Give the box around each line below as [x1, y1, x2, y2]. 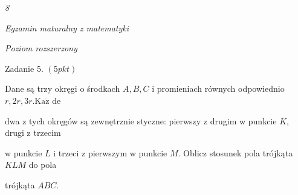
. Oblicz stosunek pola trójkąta [178, 146, 293, 159]
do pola [28, 158, 57, 171]
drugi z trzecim [5, 126, 61, 139]
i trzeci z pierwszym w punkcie [53, 146, 167, 159]
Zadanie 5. [5, 62, 44, 74]
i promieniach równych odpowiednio [152, 82, 285, 95]
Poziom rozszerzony [5, 42, 77, 54]
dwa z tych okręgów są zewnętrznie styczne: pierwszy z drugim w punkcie [5, 114, 277, 127]
